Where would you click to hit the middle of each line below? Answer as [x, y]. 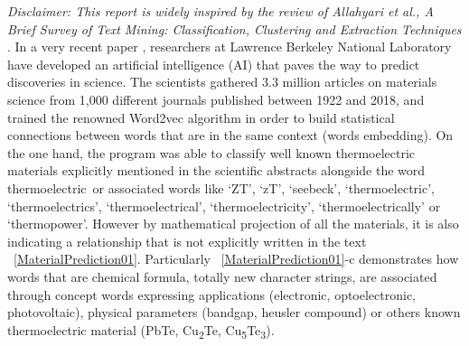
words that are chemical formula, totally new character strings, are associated [222, 276]
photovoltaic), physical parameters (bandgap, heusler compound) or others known [234, 312]
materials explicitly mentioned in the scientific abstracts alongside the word [216, 170]
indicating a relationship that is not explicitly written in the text [187, 241]
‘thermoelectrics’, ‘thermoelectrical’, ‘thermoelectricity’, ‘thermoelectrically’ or [224, 206]
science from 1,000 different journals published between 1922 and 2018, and [216, 99]
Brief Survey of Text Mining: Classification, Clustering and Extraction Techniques [234, 28]
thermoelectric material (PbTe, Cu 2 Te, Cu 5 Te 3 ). [141, 331]
